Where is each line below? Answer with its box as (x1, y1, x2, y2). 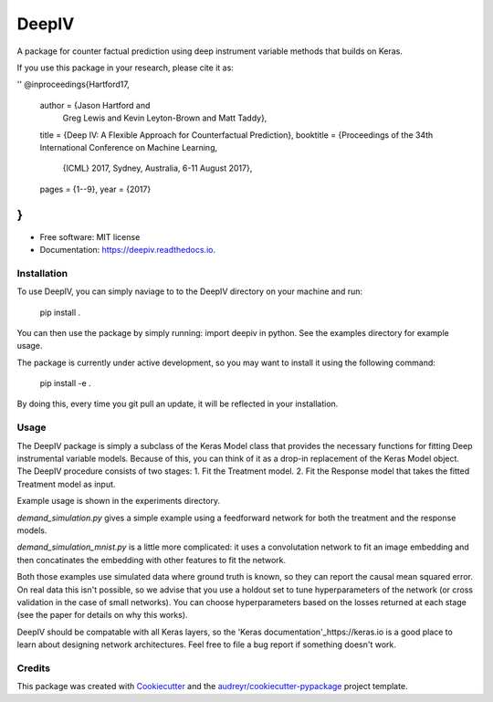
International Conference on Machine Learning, (39, 141, 218, 152)
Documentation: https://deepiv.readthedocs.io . (39, 244, 216, 255)
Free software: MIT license (39, 231, 141, 242)
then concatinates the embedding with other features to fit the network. (16, 554, 287, 565)
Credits (16, 662, 50, 675)
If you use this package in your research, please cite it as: (16, 62, 235, 73)
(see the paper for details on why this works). (16, 610, 188, 621)
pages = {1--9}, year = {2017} (39, 183, 152, 194)
